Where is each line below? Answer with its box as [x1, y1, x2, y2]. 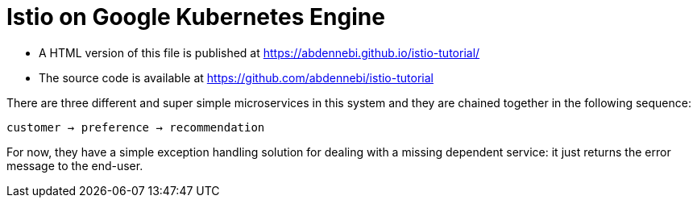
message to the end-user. [6, 158, 143, 173]
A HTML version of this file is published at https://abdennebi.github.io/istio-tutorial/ [39, 45, 480, 60]
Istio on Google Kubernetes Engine [6, 3, 385, 31]
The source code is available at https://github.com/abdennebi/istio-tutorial [39, 70, 434, 85]
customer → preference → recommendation [6, 120, 265, 134]
